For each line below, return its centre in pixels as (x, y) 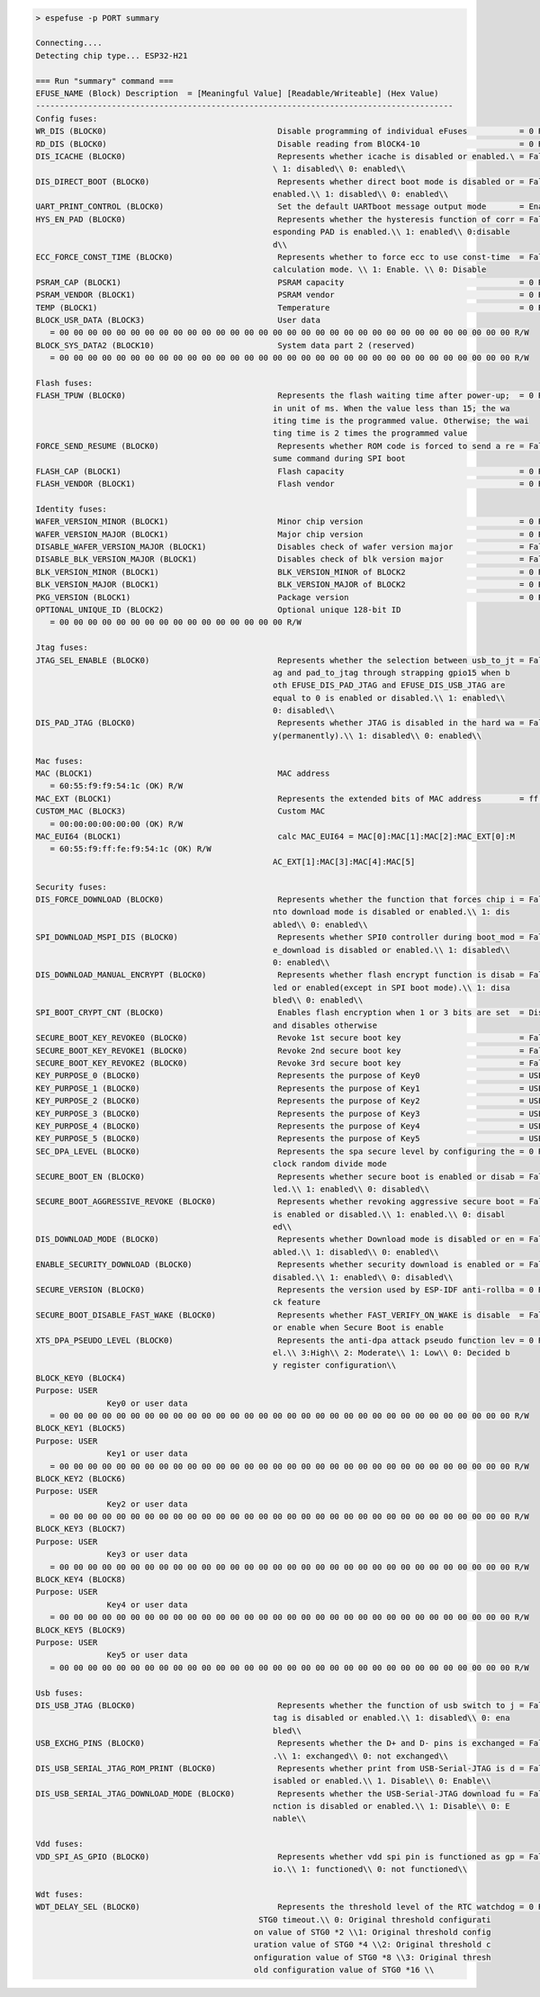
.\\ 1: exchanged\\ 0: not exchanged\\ (361, 1756)
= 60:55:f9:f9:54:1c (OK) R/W (117, 786)
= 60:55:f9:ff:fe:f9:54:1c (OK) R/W (130, 849)
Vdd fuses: (59, 1844)
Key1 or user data (147, 1454)
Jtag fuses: (62, 648)
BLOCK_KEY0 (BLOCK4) (81, 1378)
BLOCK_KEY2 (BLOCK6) (81, 1479)
